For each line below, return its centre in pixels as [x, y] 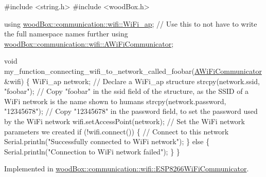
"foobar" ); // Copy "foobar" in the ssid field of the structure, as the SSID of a [127, 91]
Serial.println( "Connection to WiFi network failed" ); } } [92, 151]
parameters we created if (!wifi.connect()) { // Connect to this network [117, 131]
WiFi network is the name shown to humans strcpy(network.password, [115, 101]
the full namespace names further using [66, 34]
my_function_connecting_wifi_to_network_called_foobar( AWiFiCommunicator [133, 71]
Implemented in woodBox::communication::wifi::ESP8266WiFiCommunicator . [127, 169]
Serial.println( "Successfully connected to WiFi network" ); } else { [107, 141]
